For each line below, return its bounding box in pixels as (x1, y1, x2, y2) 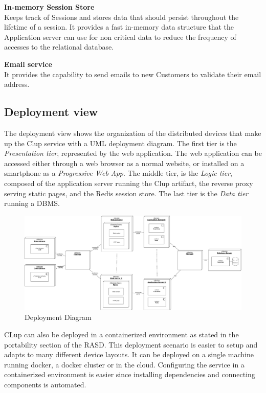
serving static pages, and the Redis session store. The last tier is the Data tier (4, 188, 249, 198)
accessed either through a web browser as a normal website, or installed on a (4, 157, 245, 168)
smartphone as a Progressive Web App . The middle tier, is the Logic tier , (4, 168, 232, 178)
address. (4, 79, 30, 89)
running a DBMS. (4, 198, 60, 209)
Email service (4, 58, 52, 69)
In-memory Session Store (4, 2, 95, 12)
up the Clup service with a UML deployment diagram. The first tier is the (4, 137, 237, 148)
